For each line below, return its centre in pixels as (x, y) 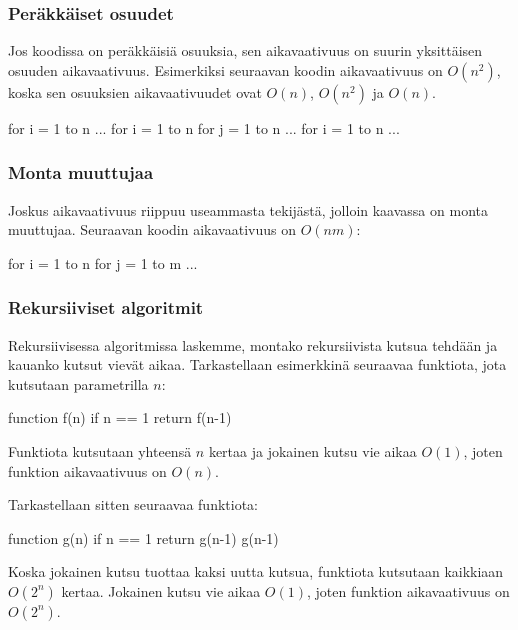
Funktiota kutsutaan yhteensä (100, 451)
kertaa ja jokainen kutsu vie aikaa (312, 451)
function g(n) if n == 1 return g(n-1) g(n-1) (143, 537)
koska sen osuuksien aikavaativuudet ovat (135, 91)
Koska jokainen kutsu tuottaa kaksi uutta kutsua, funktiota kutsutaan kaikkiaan (256, 571)
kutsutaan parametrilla (78, 383)
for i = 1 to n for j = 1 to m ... (103, 262)
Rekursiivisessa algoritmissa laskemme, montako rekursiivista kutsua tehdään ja (253, 344)
